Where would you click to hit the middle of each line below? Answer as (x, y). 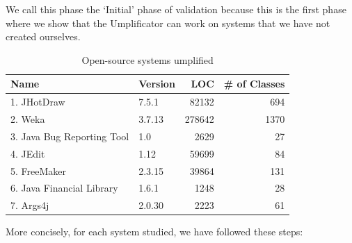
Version (157, 84)
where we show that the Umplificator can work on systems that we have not (168, 23)
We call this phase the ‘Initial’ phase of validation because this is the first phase (176, 9)
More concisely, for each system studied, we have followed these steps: (154, 232)
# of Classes (254, 84)
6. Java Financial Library (64, 188)
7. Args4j (30, 205)
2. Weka (28, 119)
